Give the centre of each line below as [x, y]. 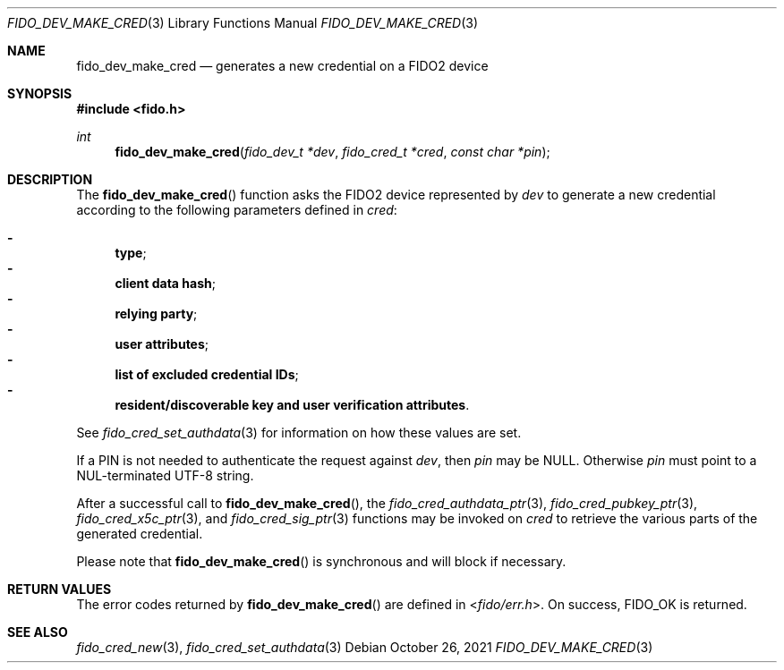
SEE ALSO [38, 632]
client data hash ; [165, 283]
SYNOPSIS [40, 93]
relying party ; [156, 314]
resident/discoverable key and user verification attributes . [292, 405]
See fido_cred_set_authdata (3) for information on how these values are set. [299, 433]
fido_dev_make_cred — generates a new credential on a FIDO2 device [282, 66]
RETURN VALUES [60, 589]
